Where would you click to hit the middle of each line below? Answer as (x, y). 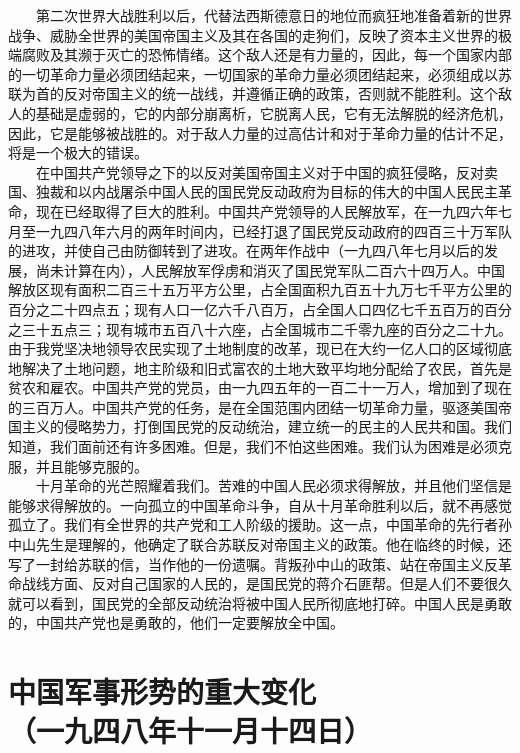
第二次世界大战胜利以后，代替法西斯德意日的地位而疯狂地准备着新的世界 (273, 15)
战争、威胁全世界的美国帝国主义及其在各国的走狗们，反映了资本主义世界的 (253, 34)
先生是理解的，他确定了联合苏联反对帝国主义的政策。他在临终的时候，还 (273, 544)
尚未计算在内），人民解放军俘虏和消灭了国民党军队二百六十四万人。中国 (270, 269)
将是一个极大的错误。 (78, 152)
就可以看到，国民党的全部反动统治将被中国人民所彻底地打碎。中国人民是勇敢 (260, 602)
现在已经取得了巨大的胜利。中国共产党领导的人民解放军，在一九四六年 (266, 210)
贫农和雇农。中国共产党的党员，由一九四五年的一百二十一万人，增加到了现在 (260, 387)
